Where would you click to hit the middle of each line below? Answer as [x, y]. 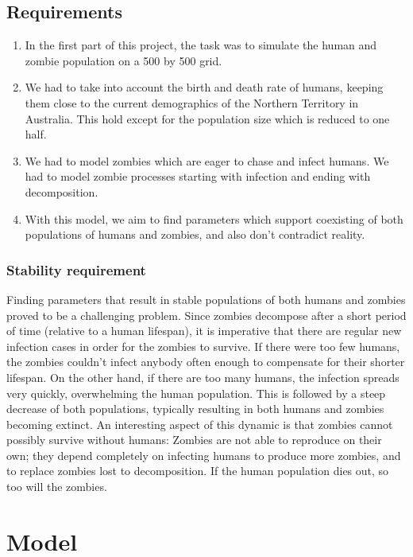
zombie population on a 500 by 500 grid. [124, 60]
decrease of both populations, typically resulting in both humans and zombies [195, 409]
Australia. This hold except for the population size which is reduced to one [207, 118]
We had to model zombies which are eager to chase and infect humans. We [207, 160]
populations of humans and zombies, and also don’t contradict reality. [195, 234]
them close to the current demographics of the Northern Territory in [192, 102]
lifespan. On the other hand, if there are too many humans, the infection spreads [203, 377]
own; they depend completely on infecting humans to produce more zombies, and [204, 455]
